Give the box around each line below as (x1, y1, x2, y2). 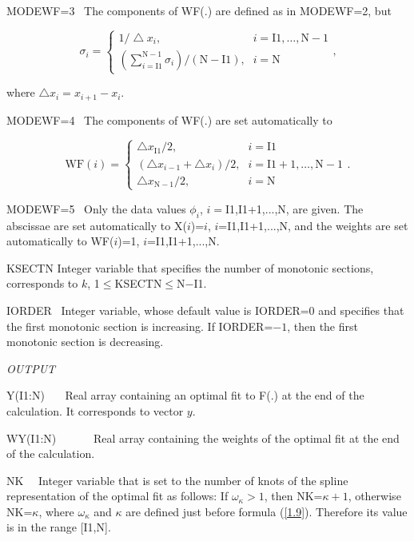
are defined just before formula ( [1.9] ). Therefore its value (125, 503, 408, 519)
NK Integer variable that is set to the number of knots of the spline (6, 471, 348, 488)
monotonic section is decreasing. (6, 333, 164, 350)
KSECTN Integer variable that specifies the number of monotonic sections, (6, 259, 374, 276)
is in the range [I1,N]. (6, 519, 111, 535)
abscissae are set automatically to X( (6, 217, 187, 233)
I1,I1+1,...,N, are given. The (225, 200, 364, 217)
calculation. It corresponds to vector (6, 402, 184, 419)
